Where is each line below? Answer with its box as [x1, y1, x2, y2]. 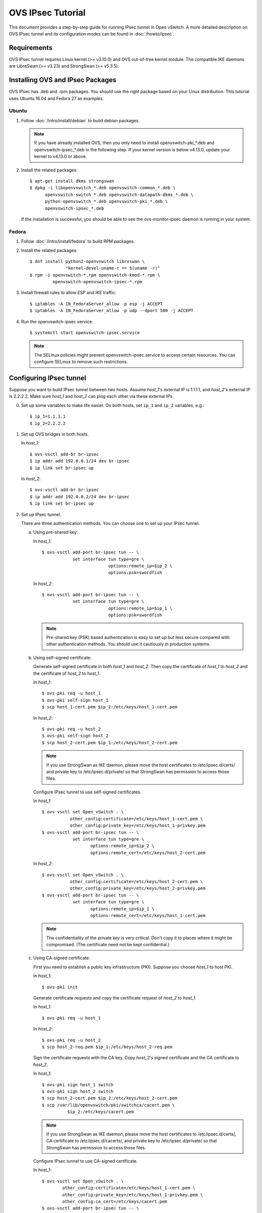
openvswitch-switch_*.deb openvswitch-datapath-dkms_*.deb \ [45, 192, 194, 197]
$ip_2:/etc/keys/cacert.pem [67, 1109, 134, 1115]
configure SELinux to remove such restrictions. [34, 359, 128, 365]
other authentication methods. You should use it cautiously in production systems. [46, 641, 211, 647]
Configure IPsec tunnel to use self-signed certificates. [33, 789, 142, 795]
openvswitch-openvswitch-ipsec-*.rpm [52, 279, 143, 285]
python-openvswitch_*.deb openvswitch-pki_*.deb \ [45, 199, 168, 204]
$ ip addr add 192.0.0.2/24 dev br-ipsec [30, 494, 130, 499]
